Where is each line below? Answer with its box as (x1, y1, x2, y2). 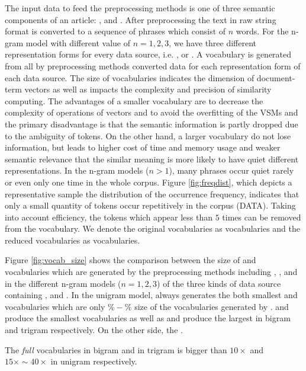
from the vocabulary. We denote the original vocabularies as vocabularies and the (5, 222, 301, 235)
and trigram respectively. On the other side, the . (5, 324, 183, 336)
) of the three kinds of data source (157, 277, 281, 289)
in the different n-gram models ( (5, 277, 121, 289)
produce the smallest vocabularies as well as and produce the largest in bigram (5, 312, 291, 324)
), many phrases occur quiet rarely (169, 164, 294, 177)
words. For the (236, 25, 289, 37)
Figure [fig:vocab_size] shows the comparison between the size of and (5, 254, 256, 266)
